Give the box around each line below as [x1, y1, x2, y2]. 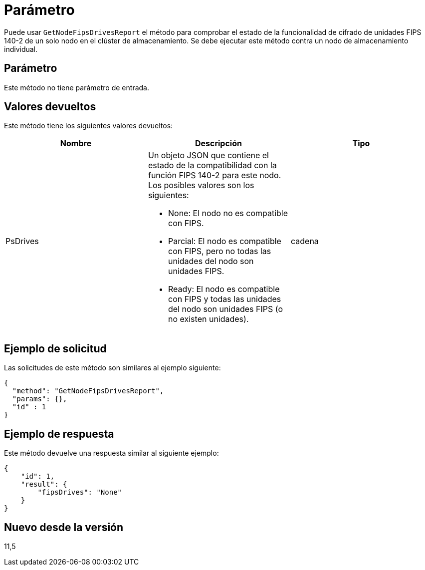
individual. [4, 44, 38, 53]
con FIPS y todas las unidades [168, 294, 281, 304]
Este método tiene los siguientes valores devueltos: [4, 121, 173, 130]
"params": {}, [12, 395, 67, 403]
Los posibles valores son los [148, 180, 254, 191]
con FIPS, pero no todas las [168, 246, 271, 257]
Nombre [60, 138, 92, 149]
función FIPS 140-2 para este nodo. [148, 170, 281, 181]
